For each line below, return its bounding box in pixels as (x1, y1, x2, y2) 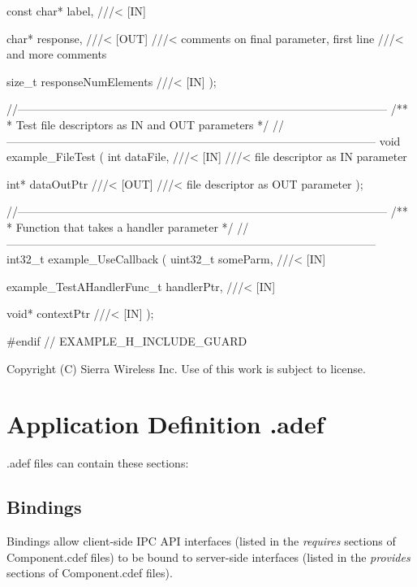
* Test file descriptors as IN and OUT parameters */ (6, 115, 269, 133)
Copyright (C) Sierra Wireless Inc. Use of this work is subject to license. (6, 359, 366, 376)
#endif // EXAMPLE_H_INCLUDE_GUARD (6, 332, 247, 349)
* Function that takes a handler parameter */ (6, 218, 234, 235)
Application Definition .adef (6, 407, 325, 441)
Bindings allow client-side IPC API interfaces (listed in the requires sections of (6, 533, 396, 550)
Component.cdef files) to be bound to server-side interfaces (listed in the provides (6, 548, 411, 565)
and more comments (6, 46, 107, 63)
